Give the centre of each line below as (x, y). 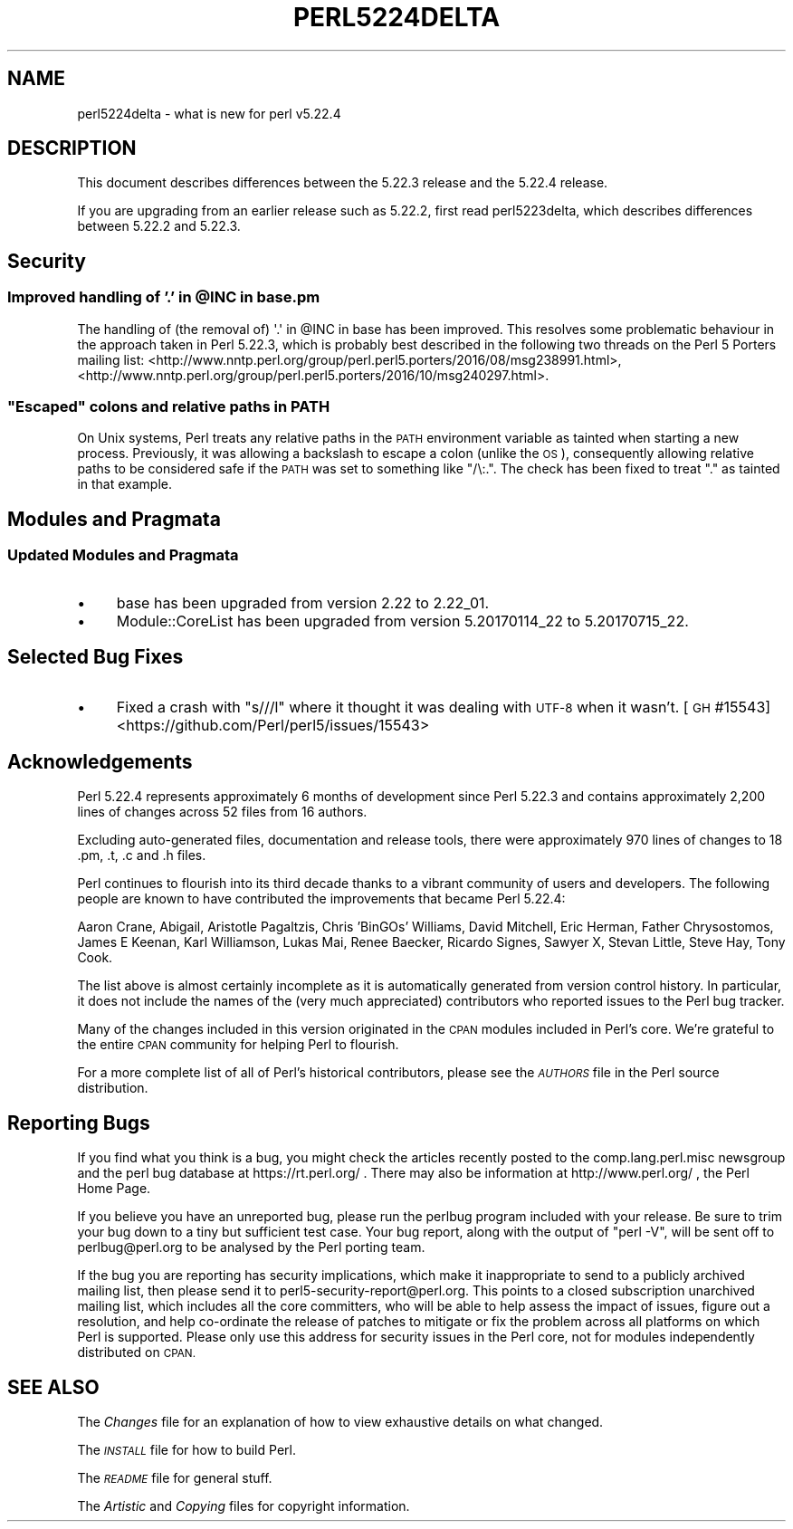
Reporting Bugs (79, 1123)
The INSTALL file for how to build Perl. (186, 1450)
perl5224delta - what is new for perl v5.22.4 (209, 113)
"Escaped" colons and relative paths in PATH (169, 407)
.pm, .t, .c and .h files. (142, 855)
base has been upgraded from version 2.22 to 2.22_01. (303, 602)
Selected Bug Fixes (96, 657)
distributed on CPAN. (136, 1352)
